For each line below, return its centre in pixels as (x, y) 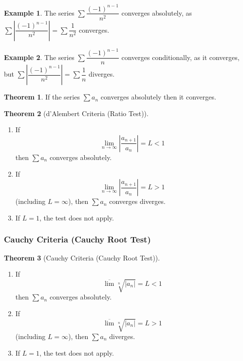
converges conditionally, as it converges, (180, 57)
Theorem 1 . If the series (42, 97)
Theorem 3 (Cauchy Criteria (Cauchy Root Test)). (82, 257)
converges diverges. (137, 201)
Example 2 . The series (39, 57)
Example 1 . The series (39, 12)
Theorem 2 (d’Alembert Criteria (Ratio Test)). (76, 113)
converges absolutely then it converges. (158, 97)
